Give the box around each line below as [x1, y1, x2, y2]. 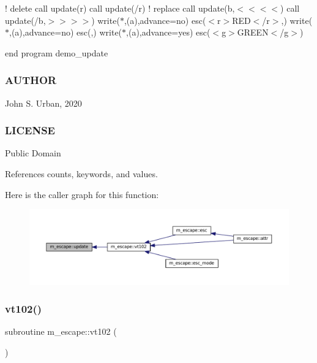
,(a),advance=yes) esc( [126, 26, 211, 39]
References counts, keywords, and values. [5, 167, 158, 180]
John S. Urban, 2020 [5, 96, 82, 109]
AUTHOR [5, 72, 57, 88]
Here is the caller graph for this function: [5, 188, 159, 201]
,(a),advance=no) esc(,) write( [9, 26, 122, 39]
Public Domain [5, 147, 61, 159]
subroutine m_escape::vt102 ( [5, 325, 117, 338]
